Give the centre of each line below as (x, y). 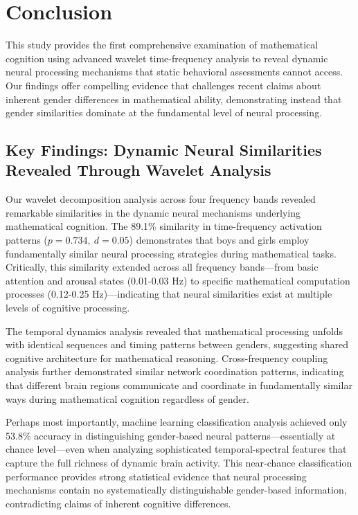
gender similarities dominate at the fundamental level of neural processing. (164, 112)
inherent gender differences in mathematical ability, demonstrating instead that (174, 99)
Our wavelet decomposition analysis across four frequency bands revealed (161, 199)
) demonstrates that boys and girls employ (219, 240)
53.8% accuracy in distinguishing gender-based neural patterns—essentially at (171, 435)
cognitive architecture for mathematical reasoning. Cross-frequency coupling (167, 358)
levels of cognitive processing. (68, 308)
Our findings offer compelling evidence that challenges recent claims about (163, 85)
